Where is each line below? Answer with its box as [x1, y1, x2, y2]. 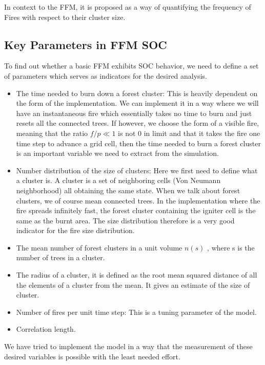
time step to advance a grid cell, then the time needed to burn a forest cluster [16, 138, 261, 148]
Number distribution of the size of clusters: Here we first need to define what [16, 165, 258, 175]
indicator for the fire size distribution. [16, 225, 135, 236]
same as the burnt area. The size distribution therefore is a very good [16, 215, 235, 225]
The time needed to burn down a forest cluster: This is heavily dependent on [16, 87, 258, 98]
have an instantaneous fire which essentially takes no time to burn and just [16, 107, 252, 118]
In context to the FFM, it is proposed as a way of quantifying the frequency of [4, 2, 251, 12]
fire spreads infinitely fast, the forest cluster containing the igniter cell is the [16, 205, 256, 216]
